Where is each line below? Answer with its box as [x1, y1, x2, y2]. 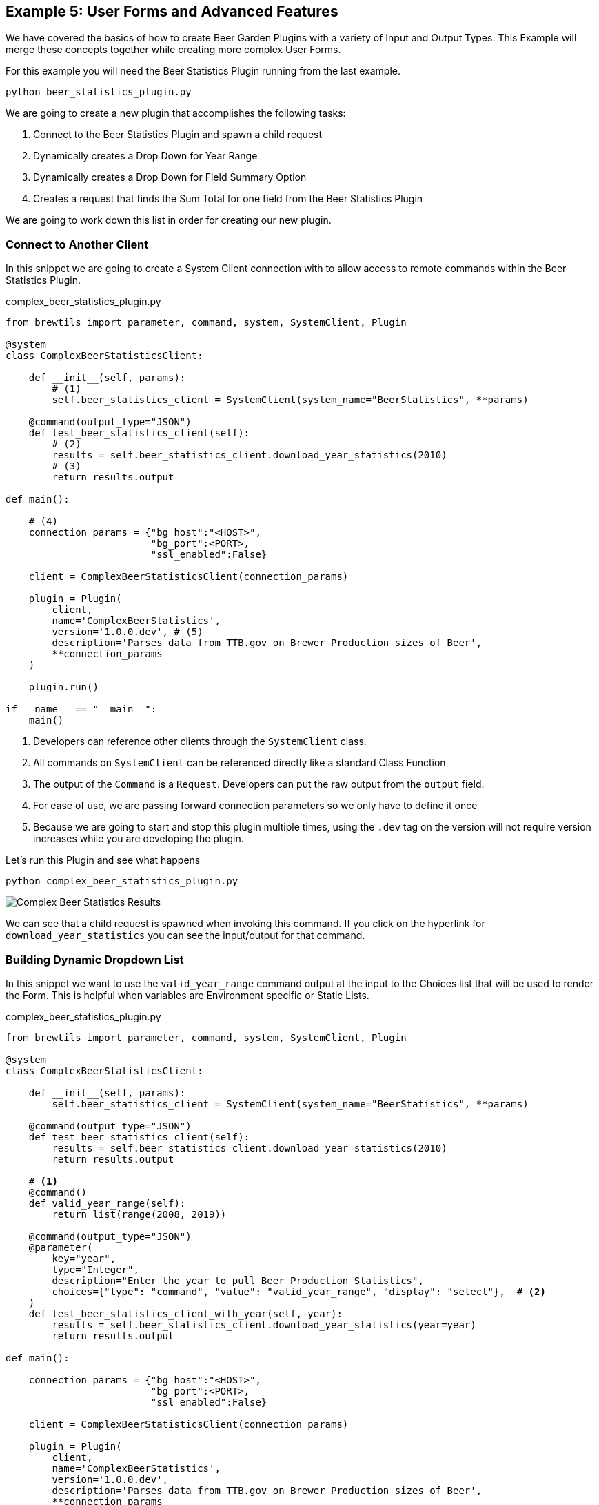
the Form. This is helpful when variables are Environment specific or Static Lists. [6, 989, 369, 1001]
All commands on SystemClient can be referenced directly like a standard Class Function [33, 757, 446, 769]
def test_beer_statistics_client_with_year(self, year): [28, 1308, 343, 1319]
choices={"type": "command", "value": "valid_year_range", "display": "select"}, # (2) [52, 1285, 546, 1297]
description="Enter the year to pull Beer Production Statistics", [52, 1274, 424, 1286]
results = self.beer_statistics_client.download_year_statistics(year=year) [52, 1319, 476, 1330]
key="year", [52, 1252, 116, 1264]
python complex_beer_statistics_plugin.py [6, 875, 238, 887]
